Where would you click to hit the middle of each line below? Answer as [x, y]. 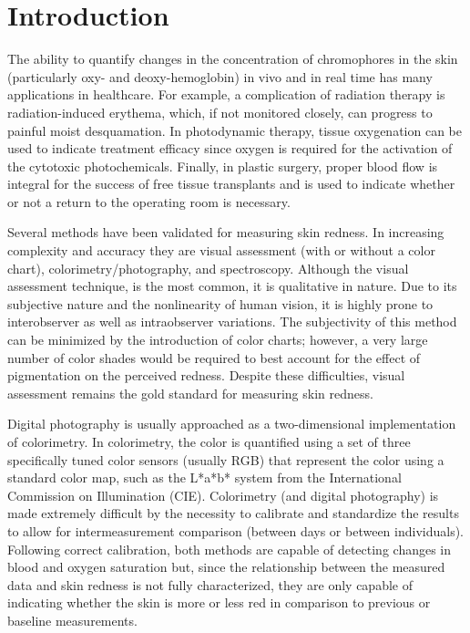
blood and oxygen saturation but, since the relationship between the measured [226, 567]
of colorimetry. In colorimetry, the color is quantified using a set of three [209, 441]
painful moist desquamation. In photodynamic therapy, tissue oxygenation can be [235, 130]
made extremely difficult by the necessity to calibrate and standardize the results [233, 513]
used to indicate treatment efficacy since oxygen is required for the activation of [230, 148]
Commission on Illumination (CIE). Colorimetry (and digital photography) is [223, 495]
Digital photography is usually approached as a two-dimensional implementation [232, 424]
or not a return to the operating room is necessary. [149, 201]
